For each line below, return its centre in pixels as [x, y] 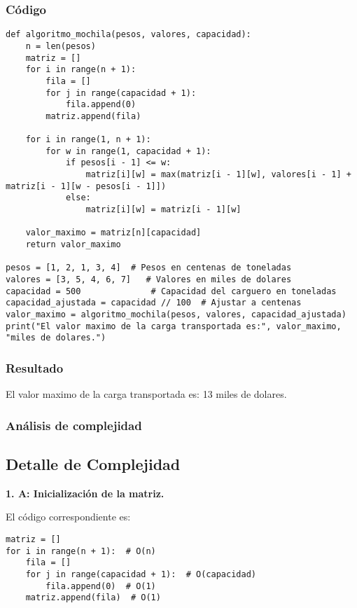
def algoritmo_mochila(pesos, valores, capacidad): [128, 35]
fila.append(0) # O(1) [101, 586]
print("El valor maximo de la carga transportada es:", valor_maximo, [174, 326]
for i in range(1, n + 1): [88, 140]
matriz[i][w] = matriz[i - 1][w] [163, 210]
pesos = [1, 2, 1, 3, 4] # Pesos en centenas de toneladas [149, 268]
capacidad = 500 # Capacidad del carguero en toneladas [171, 291]
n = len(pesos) [61, 46]
